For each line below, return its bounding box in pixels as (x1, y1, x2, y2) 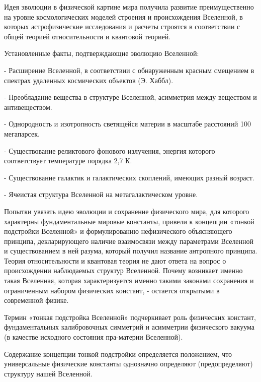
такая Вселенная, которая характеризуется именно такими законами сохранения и (4, 275, 254, 286)
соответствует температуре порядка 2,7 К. (4, 155, 132, 166)
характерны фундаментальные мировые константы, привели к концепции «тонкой (4, 216, 254, 226)
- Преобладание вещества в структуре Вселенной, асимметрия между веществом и (4, 92, 257, 102)
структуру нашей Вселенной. (4, 368, 93, 378)
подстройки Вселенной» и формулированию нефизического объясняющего (4, 226, 232, 236)
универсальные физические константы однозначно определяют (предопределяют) (4, 358, 253, 369)
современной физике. (4, 295, 69, 305)
